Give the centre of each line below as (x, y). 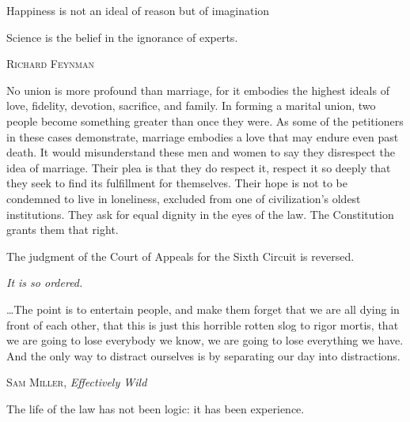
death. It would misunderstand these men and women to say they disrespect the (201, 152)
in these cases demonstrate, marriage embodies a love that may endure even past (203, 136)
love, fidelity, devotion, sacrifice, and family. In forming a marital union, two (191, 105)
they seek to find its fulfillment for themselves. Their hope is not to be (177, 183)
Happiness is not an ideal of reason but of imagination (138, 10)
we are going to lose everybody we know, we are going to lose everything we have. (205, 340)
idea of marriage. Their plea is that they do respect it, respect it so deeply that (199, 167)
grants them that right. (63, 230)
